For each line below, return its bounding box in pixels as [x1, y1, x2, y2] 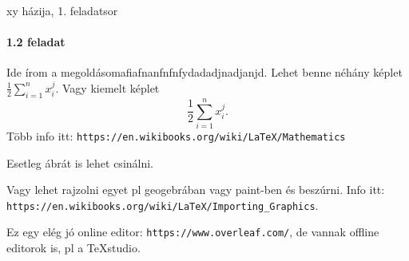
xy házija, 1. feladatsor [6, 2, 118, 18]
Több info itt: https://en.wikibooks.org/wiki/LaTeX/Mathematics [6, 127, 346, 144]
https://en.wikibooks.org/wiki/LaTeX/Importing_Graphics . [6, 196, 319, 213]
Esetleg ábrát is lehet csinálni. [6, 154, 154, 171]
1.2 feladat [6, 34, 66, 50]
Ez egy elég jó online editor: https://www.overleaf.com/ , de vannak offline [6, 223, 379, 240]
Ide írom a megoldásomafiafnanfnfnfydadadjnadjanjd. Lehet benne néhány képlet [6, 64, 403, 81]
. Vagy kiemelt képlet [55, 79, 160, 96]
